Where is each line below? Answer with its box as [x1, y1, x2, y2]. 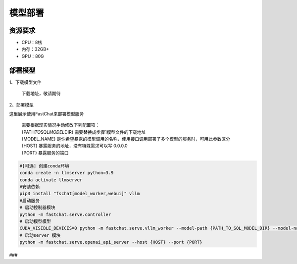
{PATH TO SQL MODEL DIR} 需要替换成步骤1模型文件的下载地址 [21, 129, 146, 135]
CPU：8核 [21, 40, 43, 46]
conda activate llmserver [19, 177, 83, 183]
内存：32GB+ [21, 46, 49, 52]
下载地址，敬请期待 [21, 91, 61, 97]
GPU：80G [21, 53, 44, 59]
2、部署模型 [9, 102, 34, 107]
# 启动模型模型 [19, 218, 51, 224]
